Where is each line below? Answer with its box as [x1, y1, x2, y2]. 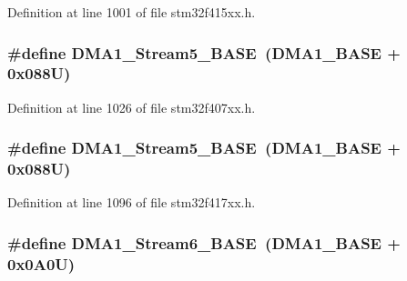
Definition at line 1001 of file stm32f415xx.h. [7, 3, 256, 21]
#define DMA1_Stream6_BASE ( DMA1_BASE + [7, 231, 401, 254]
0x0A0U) [7, 252, 76, 275]
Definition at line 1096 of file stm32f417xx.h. [7, 193, 256, 212]
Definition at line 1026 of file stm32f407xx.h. [7, 97, 256, 116]
